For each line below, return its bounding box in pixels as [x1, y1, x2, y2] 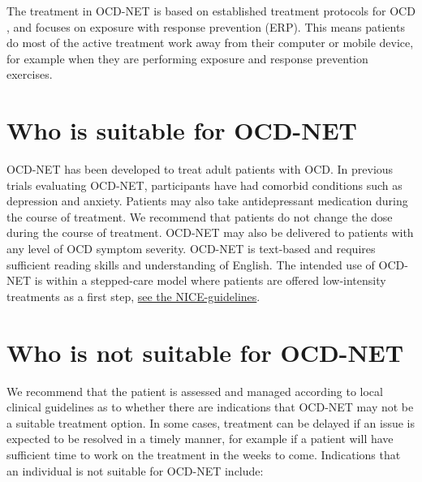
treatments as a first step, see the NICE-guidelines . [6, 287, 261, 304]
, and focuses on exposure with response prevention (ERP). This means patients [6, 18, 405, 35]
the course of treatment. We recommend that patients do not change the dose [6, 208, 393, 225]
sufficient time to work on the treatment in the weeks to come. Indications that [6, 445, 401, 463]
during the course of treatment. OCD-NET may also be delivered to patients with [6, 224, 414, 241]
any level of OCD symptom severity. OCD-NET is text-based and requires [6, 240, 376, 257]
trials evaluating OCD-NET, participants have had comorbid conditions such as [6, 176, 403, 193]
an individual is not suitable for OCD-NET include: [6, 462, 264, 479]
